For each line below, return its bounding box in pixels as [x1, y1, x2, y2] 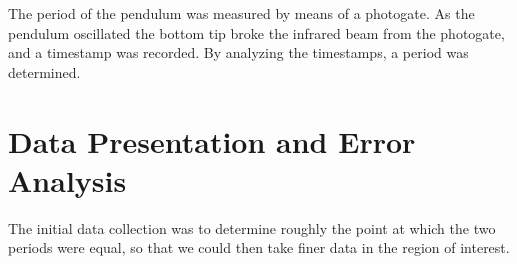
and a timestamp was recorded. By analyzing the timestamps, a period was [8, 42, 469, 63]
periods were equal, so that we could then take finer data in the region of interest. [8, 237, 510, 258]
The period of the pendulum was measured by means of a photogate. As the [8, 3, 475, 23]
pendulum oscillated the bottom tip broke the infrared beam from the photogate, [8, 22, 505, 43]
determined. [8, 61, 81, 82]
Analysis [8, 159, 127, 200]
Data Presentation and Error [8, 120, 416, 161]
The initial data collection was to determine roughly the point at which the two [8, 217, 496, 238]
